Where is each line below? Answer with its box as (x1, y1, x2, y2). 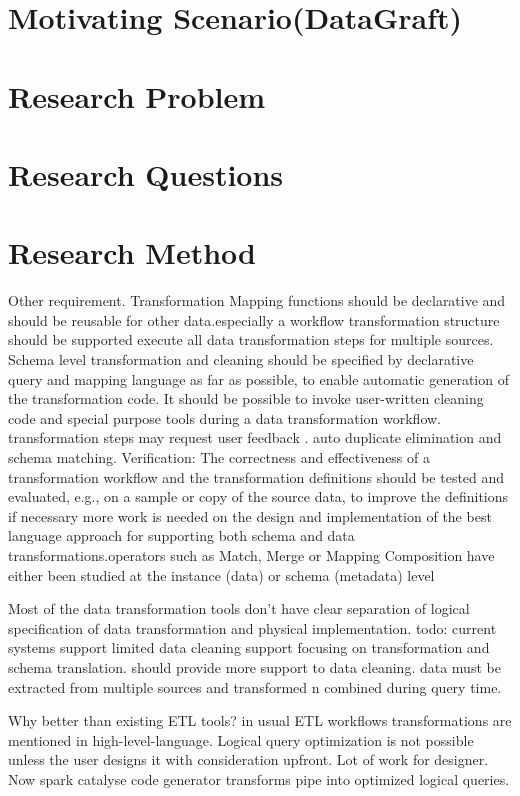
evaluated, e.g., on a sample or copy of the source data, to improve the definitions (8, 486, 509, 507)
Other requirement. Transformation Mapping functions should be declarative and (8, 290, 506, 311)
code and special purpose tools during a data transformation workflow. (8, 407, 441, 428)
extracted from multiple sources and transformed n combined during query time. (8, 676, 502, 697)
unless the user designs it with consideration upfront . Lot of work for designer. (8, 749, 489, 770)
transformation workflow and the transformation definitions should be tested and (8, 466, 505, 487)
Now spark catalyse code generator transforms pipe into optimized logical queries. (8, 768, 510, 789)
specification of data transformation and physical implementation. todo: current (8, 617, 497, 638)
